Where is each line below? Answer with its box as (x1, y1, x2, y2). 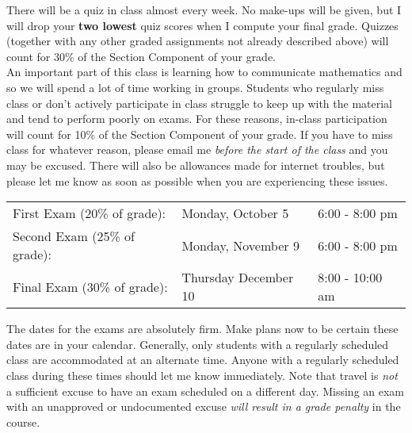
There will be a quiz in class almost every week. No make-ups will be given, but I (6, 2, 402, 17)
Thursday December (181, 268, 294, 287)
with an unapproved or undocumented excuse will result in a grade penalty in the (6, 398, 401, 415)
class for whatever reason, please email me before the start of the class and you (6, 141, 388, 158)
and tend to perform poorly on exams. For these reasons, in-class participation (6, 110, 387, 127)
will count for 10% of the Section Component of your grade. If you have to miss (6, 125, 393, 142)
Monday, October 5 (181, 204, 289, 223)
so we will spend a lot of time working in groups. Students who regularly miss (6, 79, 384, 95)
